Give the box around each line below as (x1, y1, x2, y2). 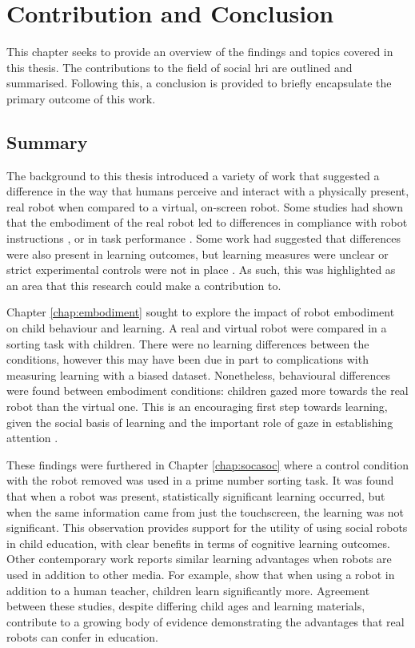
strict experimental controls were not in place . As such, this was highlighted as (6, 261, 396, 278)
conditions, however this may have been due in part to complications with (6, 351, 369, 368)
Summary (6, 129, 88, 154)
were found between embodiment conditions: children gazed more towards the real (6, 382, 409, 399)
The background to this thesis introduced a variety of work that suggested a (6, 167, 380, 183)
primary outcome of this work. (6, 90, 156, 107)
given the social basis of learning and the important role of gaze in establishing (6, 413, 393, 430)
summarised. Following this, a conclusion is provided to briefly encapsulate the (6, 74, 392, 91)
